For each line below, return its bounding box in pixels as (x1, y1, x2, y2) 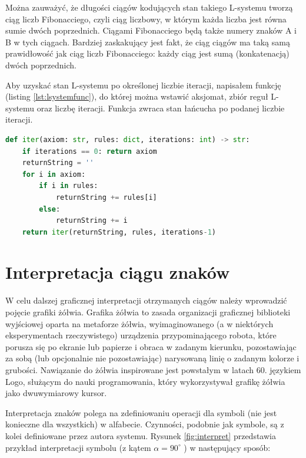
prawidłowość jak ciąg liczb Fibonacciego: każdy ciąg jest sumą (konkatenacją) (5, 47, 290, 60)
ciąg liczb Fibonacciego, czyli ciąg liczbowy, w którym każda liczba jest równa (5, 12, 287, 25)
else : (39, 205, 61, 213)
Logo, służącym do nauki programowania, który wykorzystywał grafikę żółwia (5, 375, 285, 387)
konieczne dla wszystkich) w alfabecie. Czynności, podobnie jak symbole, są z (5, 418, 284, 430)
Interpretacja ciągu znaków (5, 260, 230, 284)
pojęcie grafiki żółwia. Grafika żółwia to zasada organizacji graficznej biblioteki (5, 306, 291, 318)
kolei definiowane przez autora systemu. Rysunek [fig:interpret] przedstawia (5, 429, 276, 441)
